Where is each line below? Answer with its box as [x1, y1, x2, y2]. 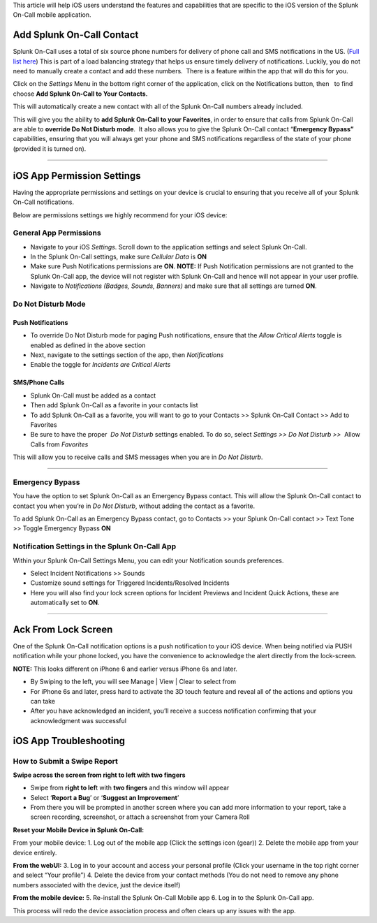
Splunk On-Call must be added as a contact [30, 391, 156, 400]
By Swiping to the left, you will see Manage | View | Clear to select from [30, 678, 237, 686]
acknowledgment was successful [30, 716, 127, 725]
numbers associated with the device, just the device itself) [13, 880, 181, 889]
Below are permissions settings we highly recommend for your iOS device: [13, 210, 228, 219]
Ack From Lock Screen [13, 623, 113, 635]
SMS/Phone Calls [13, 378, 65, 387]
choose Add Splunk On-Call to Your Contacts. [13, 89, 148, 98]
